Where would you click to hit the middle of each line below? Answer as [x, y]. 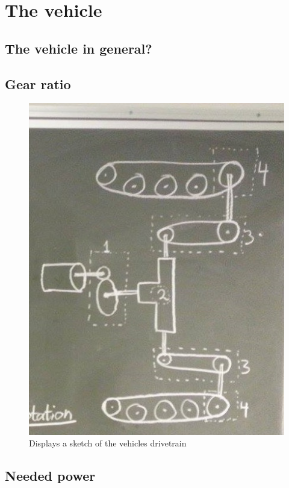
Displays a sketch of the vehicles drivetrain [108, 443]
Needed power [50, 476]
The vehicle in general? [79, 48]
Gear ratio [38, 83]
